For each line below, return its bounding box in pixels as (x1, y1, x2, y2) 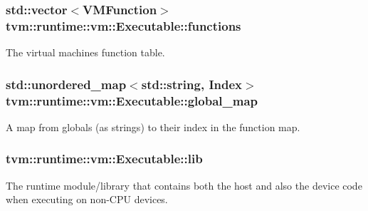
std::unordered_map (6, 75, 127, 93)
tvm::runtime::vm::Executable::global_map (6, 91, 258, 109)
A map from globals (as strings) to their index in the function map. (6, 119, 300, 134)
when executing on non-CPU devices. (6, 192, 168, 207)
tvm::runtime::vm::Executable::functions (6, 16, 241, 34)
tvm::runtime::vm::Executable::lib (6, 150, 203, 168)
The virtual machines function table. (6, 45, 165, 60)
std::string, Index (141, 75, 242, 93)
